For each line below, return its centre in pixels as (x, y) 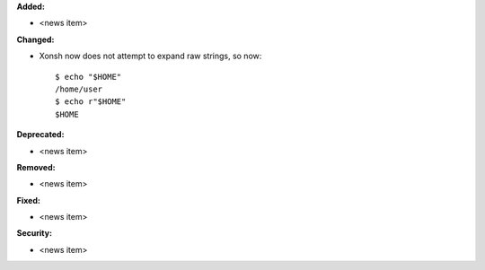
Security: (35, 233)
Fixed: (28, 200)
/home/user (79, 89)
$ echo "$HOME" (88, 77)
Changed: (35, 39)
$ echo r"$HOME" (91, 102)
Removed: (36, 167)
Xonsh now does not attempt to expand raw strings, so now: (150, 56)
